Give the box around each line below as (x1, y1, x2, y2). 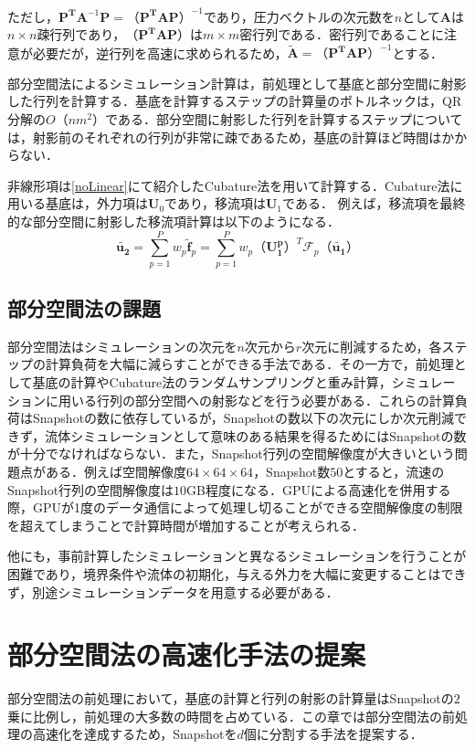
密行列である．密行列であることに (239, 25, 444, 44)
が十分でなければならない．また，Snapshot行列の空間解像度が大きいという (7, 444, 455, 463)
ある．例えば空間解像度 (45, 462, 186, 481)
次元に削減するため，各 (301, 336, 442, 355)
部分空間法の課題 (7, 294, 161, 322)
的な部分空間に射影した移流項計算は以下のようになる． (7, 211, 340, 230)
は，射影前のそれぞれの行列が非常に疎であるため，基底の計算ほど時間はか (7, 127, 455, 146)
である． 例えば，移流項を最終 (282, 194, 466, 213)
